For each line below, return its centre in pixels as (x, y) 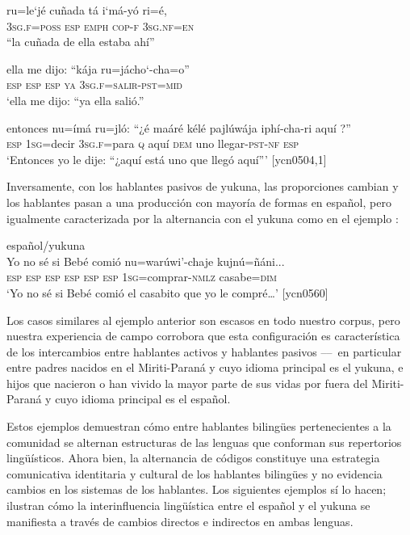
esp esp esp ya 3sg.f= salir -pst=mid (95, 84)
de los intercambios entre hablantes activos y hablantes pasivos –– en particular (204, 351)
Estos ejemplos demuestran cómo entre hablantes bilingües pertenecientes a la (199, 426)
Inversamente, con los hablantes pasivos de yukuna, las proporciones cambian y (203, 186)
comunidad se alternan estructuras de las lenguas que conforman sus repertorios (204, 442)
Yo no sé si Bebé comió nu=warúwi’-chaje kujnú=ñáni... (146, 261)
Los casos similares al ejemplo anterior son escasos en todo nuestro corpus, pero (203, 320)
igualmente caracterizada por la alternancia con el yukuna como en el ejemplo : (203, 218)
